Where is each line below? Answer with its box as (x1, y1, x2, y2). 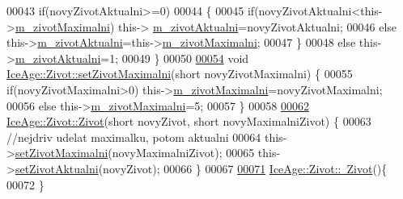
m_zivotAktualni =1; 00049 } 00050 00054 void (15, 49, 249, 66)
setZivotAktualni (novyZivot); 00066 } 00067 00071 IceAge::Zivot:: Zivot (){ (15, 160, 388, 176)
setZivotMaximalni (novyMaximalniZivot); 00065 (15, 144, 255, 161)
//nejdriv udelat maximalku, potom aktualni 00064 (6, 128, 261, 145)
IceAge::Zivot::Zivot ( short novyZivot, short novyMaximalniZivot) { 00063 (6, 113, 371, 130)
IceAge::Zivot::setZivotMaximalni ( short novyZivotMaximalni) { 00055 (6, 65, 353, 82)
